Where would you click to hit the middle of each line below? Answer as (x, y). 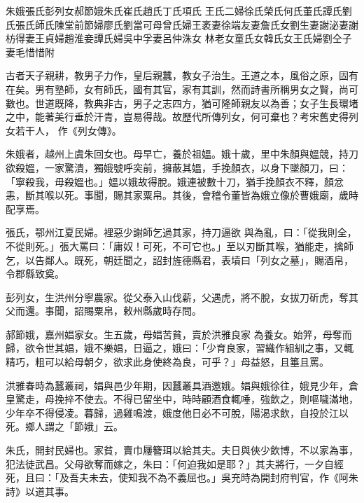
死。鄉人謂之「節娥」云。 (64, 426)
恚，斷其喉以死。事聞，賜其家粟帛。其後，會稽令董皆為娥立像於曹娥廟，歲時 (182, 195)
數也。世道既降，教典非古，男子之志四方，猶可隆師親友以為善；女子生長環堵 (182, 103)
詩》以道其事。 (40, 491)
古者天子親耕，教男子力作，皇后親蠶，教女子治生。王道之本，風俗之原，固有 (182, 75)
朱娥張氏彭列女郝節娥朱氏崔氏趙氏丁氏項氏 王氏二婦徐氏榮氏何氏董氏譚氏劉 (179, 11)
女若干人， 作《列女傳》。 (64, 130)
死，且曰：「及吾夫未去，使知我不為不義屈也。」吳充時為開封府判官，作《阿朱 (182, 477)
